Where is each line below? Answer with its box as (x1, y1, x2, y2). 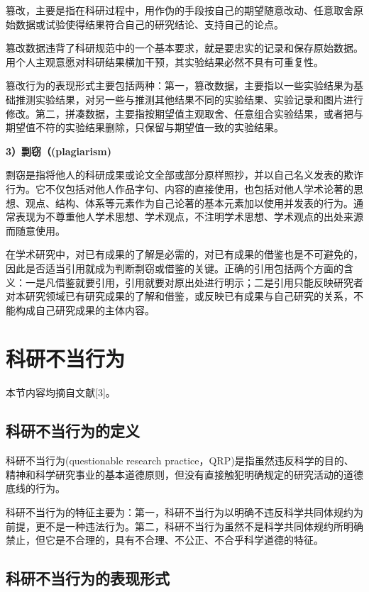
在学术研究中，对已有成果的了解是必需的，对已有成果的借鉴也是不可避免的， (6, 247, 363, 262)
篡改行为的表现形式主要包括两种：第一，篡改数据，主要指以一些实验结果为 (6, 78, 353, 93)
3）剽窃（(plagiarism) (6, 143, 112, 158)
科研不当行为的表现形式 (6, 567, 170, 589)
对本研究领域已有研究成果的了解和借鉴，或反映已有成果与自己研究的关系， (6, 289, 353, 303)
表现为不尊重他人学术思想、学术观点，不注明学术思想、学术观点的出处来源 (15, 209, 363, 224)
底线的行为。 (6, 481, 65, 496)
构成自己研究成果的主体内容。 (15, 302, 155, 317)
